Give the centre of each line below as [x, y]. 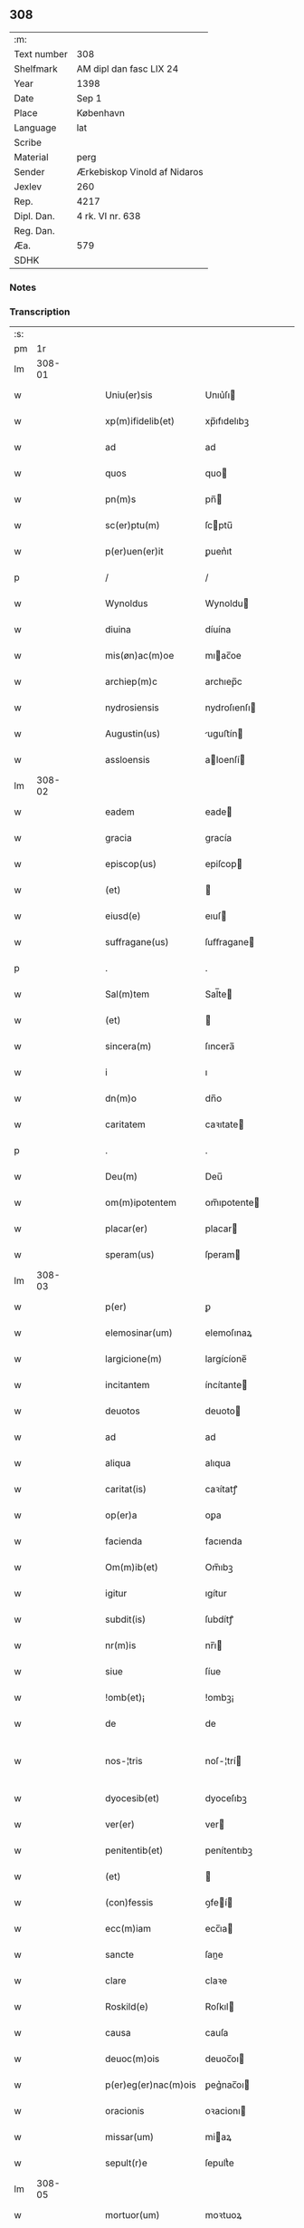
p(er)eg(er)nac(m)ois [151, 2085]
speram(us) [130, 1255]
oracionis [125, 2111]
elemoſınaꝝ [228, 1333]
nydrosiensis [133, 708]
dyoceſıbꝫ [226, 1799]
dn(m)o [121, 1098]
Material [31, 157]
